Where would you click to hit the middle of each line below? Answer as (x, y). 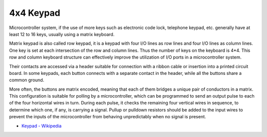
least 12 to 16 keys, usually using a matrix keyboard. (62, 34)
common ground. (27, 80)
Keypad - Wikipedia (42, 126)
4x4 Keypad (35, 13)
